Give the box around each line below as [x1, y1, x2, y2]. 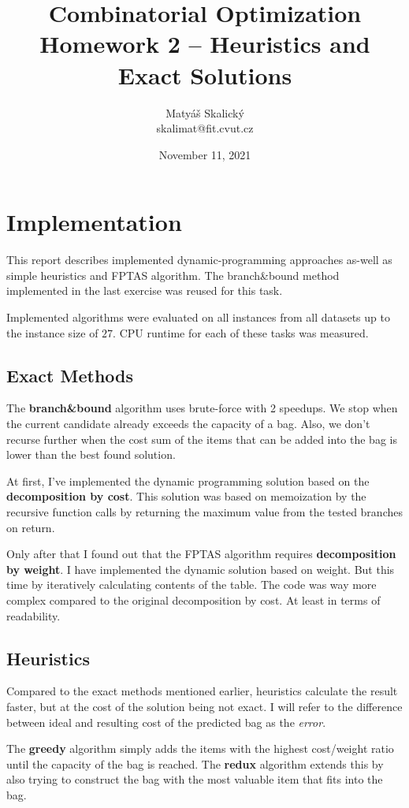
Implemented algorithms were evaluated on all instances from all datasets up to [6, 309, 390, 325]
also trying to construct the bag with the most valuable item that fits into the [6, 771, 383, 788]
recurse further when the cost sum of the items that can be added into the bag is [6, 430, 397, 447]
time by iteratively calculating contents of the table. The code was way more [6, 576, 377, 593]
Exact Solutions [117, 58, 292, 91]
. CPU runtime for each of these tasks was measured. [113, 324, 369, 341]
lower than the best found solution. [6, 446, 176, 463]
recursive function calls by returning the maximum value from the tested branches [6, 503, 403, 519]
